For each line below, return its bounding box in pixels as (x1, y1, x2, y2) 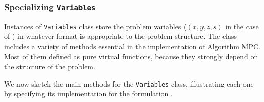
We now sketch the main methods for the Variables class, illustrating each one (4, 78, 254, 89)
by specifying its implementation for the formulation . (4, 88, 173, 99)
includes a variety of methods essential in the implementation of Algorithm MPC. (4, 41, 260, 52)
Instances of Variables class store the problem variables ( (4, 21, 187, 31)
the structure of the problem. (4, 61, 95, 72)
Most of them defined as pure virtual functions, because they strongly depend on (4, 51, 258, 62)
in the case (225, 21, 259, 31)
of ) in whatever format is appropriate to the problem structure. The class (4, 31, 237, 42)
